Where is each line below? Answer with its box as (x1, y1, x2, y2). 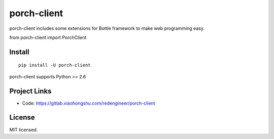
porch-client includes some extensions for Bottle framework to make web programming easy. (9, 25, 205, 31)
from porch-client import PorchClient (9, 34, 87, 40)
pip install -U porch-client (18, 62, 91, 68)
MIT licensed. (9, 126, 38, 132)
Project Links (9, 86, 52, 96)
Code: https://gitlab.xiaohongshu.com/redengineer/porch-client (22, 100, 155, 106)
